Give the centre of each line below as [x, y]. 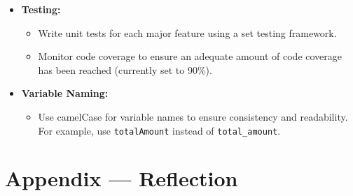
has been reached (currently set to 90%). [125, 69]
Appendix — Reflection [122, 178]
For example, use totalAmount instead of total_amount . [159, 130]
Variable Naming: [65, 93]
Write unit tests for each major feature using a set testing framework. [187, 32]
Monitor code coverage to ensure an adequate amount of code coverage [190, 56]
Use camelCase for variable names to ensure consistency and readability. [193, 116]
